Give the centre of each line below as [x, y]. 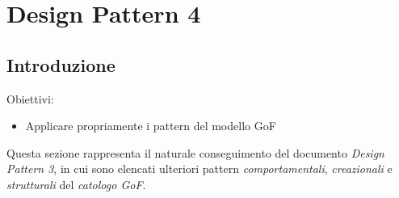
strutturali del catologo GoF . [76, 184]
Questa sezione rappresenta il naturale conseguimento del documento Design [195, 152]
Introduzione [61, 64]
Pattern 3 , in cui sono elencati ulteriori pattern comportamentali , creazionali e [199, 169]
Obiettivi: [30, 98]
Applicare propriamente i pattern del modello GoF [151, 126]
